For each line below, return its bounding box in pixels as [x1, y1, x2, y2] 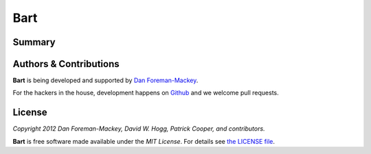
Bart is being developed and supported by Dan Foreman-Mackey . [12, 76, 199, 85]
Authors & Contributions [12, 58, 120, 70]
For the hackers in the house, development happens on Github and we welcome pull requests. [12, 89, 279, 97]
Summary [12, 36, 56, 48]
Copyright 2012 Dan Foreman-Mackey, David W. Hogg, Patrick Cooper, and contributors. [12, 125, 265, 133]
